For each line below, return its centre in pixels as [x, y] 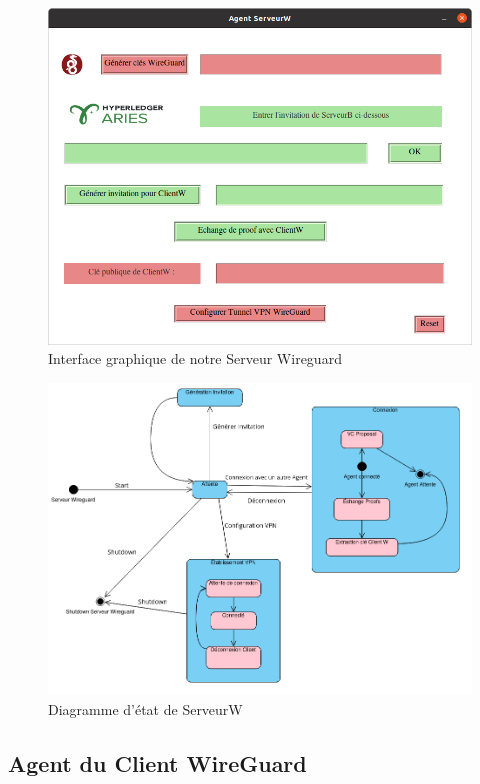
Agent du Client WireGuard [157, 762]
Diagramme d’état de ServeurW [145, 708]
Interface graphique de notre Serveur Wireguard [195, 358]
